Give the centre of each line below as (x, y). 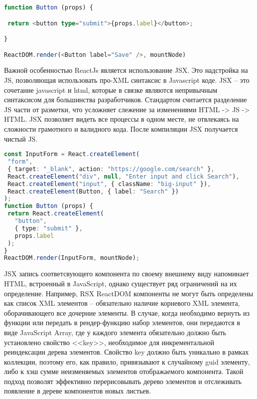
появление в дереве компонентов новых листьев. (78, 391)
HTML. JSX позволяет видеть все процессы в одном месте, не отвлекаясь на (122, 119)
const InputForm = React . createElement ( (72, 154)
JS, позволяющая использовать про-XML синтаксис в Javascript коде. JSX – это (127, 80)
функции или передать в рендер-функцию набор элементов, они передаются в (122, 322)
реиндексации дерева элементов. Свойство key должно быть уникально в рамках (127, 352)
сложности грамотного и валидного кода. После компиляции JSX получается (121, 129)
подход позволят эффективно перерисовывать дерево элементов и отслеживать (123, 381)
